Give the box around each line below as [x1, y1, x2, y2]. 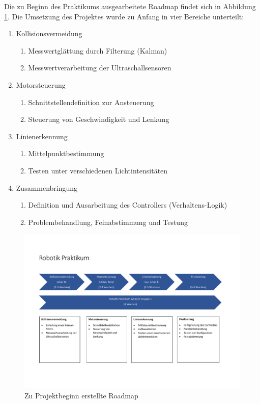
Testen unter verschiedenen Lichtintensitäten [28, 165, 168, 175]
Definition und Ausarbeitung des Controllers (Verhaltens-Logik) [28, 199, 227, 210]
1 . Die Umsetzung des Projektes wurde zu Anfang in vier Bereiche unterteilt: [4, 11, 244, 21]
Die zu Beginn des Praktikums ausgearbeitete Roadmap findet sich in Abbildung [4, 1, 256, 11]
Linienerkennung [16, 131, 68, 141]
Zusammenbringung [16, 182, 78, 193]
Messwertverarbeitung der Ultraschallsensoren [28, 62, 171, 73]
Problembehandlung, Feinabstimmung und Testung [28, 216, 188, 227]
